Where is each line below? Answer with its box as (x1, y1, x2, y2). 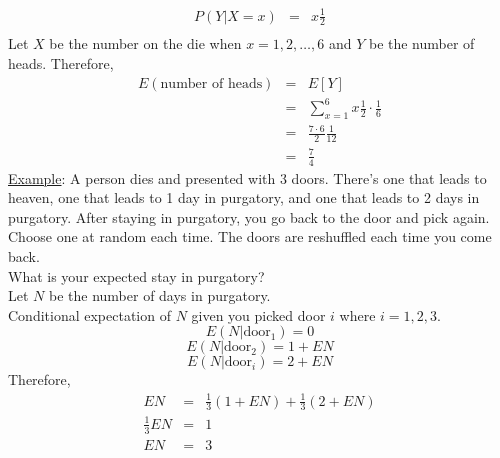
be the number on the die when (49, 33, 242, 54)
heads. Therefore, (8, 53, 114, 73)
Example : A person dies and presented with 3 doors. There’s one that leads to (8, 167, 487, 188)
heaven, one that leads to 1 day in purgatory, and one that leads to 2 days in (8, 187, 480, 208)
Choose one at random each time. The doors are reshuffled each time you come (8, 226, 492, 247)
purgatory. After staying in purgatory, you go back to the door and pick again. (8, 206, 490, 227)
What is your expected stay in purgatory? (8, 265, 265, 286)
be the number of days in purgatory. (48, 285, 271, 306)
